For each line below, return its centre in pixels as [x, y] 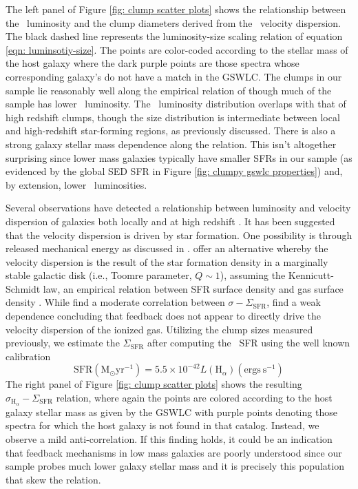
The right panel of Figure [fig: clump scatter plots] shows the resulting [154, 384]
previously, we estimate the [63, 343]
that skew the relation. [53, 479]
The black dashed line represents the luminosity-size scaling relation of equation [174, 36]
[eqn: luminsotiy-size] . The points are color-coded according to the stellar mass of [177, 49]
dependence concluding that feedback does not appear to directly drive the [163, 316]
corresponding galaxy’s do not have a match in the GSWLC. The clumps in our [174, 76]
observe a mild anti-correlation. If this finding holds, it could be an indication [169, 439]
